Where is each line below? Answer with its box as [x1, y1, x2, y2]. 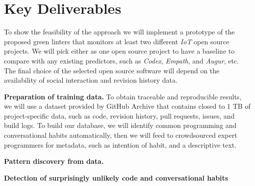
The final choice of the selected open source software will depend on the [4, 65, 220, 75]
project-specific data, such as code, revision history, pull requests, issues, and [4, 110, 235, 121]
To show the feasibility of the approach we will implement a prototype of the [4, 27, 235, 37]
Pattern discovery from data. [4, 156, 104, 166]
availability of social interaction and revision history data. [4, 75, 178, 85]
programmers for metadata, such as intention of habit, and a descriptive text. [4, 139, 237, 150]
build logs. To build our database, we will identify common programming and [4, 120, 237, 130]
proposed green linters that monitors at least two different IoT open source [4, 36, 229, 46]
